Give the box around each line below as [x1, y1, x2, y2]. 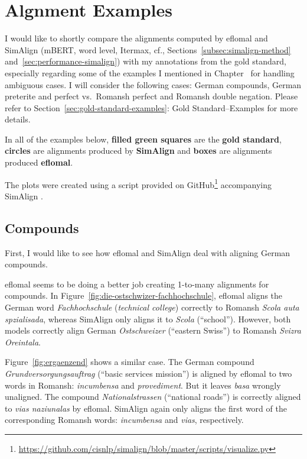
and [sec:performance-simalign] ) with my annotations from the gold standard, [5, 55, 286, 67]
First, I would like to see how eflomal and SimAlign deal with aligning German [5, 246, 290, 258]
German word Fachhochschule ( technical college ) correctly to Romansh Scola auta [5, 301, 299, 313]
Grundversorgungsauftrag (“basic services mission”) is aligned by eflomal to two [5, 367, 292, 380]
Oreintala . [5, 335, 41, 348]
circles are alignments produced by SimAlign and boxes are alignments [5, 144, 272, 157]
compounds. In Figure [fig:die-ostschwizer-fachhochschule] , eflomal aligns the [5, 289, 283, 302]
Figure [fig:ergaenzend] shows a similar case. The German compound [5, 355, 254, 368]
